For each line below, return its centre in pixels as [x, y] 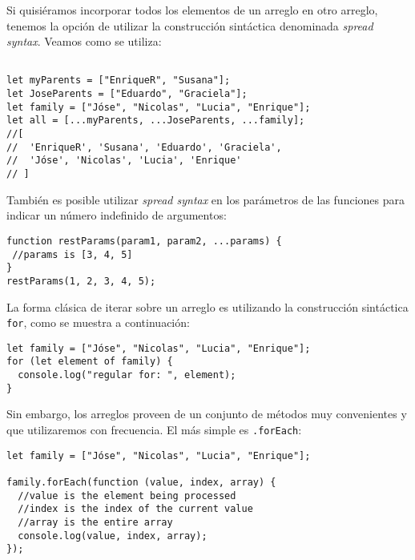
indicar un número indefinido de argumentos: [117, 215]
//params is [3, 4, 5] [73, 254]
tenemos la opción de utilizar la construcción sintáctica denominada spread [190, 25]
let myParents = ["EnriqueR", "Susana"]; [119, 81]
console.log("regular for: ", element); [127, 375]
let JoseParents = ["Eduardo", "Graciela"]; [127, 94]
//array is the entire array [95, 522]
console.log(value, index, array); [113, 536]
